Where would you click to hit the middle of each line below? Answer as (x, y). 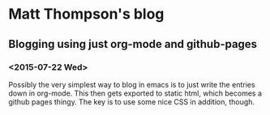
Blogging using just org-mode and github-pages (133, 44)
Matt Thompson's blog (86, 14)
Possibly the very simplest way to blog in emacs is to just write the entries (132, 84)
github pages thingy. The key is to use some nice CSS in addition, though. (132, 101)
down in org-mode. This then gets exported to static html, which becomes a (135, 93)
